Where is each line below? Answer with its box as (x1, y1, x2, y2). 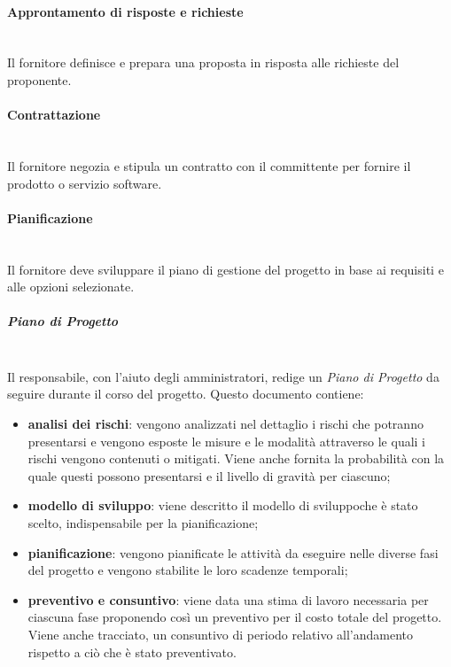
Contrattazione (7, 105, 101, 124)
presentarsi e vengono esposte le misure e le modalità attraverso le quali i (27, 431, 426, 450)
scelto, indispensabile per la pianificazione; (27, 514, 259, 532)
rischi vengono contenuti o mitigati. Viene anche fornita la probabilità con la (27, 449, 445, 468)
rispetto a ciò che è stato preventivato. (27, 642, 237, 661)
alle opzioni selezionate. (7, 277, 135, 296)
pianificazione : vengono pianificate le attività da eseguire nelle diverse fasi (27, 543, 439, 562)
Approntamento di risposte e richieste (7, 2, 244, 20)
